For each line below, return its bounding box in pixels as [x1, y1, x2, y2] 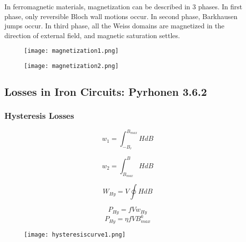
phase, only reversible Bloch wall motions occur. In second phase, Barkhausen [4, 11, 238, 21]
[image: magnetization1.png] [24, 47, 119, 55]
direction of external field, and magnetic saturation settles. [4, 30, 180, 40]
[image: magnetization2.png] [24, 63, 119, 70]
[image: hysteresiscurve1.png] [24, 231, 126, 238]
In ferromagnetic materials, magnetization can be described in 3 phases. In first [4, 1, 243, 11]
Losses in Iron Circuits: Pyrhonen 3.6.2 [4, 84, 207, 99]
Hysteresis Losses [4, 110, 74, 122]
